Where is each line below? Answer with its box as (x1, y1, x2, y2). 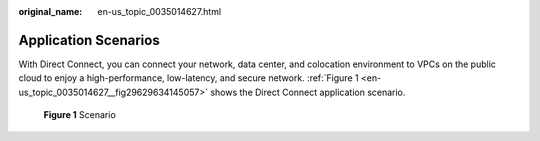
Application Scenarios (18, 31, 160, 49)
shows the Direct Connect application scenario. (210, 86, 406, 98)
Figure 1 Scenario (43, 109, 117, 121)
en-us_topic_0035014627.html (97, 6, 222, 17)
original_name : (18, 6, 83, 17)
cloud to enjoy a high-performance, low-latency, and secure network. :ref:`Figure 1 (18, 72, 359, 84)
